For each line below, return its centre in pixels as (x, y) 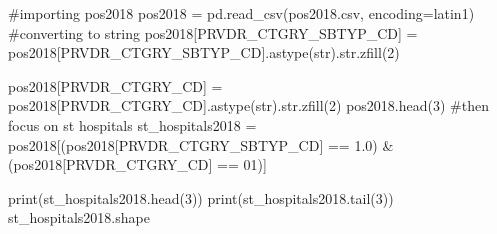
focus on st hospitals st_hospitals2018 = (132, 124)
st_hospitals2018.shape (79, 217)
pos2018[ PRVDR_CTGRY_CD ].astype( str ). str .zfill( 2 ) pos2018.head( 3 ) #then (248, 105)
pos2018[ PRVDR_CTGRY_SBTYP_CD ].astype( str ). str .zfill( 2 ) (204, 52)
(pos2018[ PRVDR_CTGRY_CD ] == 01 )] (137, 164)
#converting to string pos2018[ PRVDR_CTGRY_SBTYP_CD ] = (213, 32)
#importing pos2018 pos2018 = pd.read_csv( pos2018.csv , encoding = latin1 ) (241, 13)
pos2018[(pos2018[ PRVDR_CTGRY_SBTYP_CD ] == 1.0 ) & (201, 144)
